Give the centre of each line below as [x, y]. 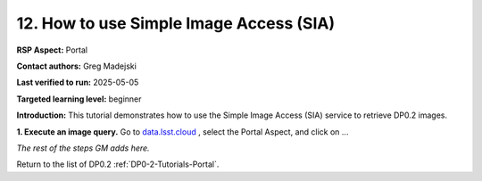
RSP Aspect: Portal [52, 50]
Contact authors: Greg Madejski [77, 66]
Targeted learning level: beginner [79, 99]
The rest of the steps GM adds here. [83, 148]
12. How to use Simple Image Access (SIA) [175, 23]
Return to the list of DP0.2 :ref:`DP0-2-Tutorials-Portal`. [118, 164]
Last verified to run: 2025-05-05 [78, 82]
